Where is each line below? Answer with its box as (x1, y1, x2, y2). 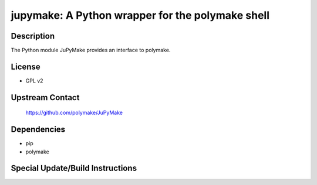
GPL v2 (25, 77, 43, 84)
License (11, 61, 41, 71)
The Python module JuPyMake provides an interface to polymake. (11, 47, 171, 54)
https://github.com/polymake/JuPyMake (25, 109, 123, 117)
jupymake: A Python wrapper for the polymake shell (11, 9, 270, 22)
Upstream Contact (11, 92, 80, 102)
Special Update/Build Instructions (11, 163, 137, 173)
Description (11, 31, 55, 41)
